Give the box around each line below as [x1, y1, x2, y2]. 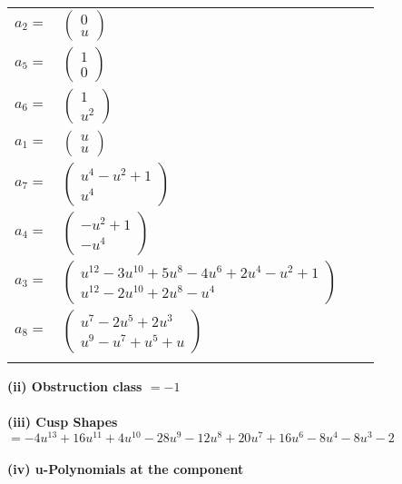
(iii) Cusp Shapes [7, 412, 118, 431]
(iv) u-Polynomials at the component [7, 459, 244, 479]
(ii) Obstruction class [7, 377, 142, 395]
